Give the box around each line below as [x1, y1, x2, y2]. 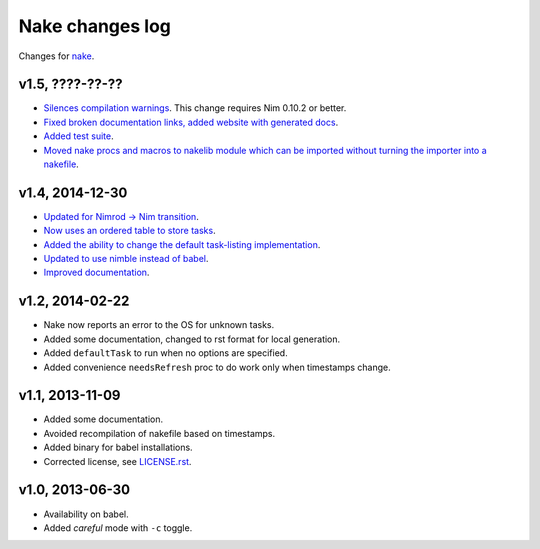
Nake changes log [18, 15, 172, 37]
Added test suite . [43, 130, 114, 142]
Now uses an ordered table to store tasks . [43, 225, 216, 237]
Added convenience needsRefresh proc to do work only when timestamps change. [43, 361, 391, 373]
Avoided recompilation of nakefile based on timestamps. [43, 427, 276, 439]
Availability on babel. [43, 508, 129, 520]
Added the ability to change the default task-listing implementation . [43, 238, 321, 250]
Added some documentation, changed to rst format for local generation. [43, 333, 341, 345]
